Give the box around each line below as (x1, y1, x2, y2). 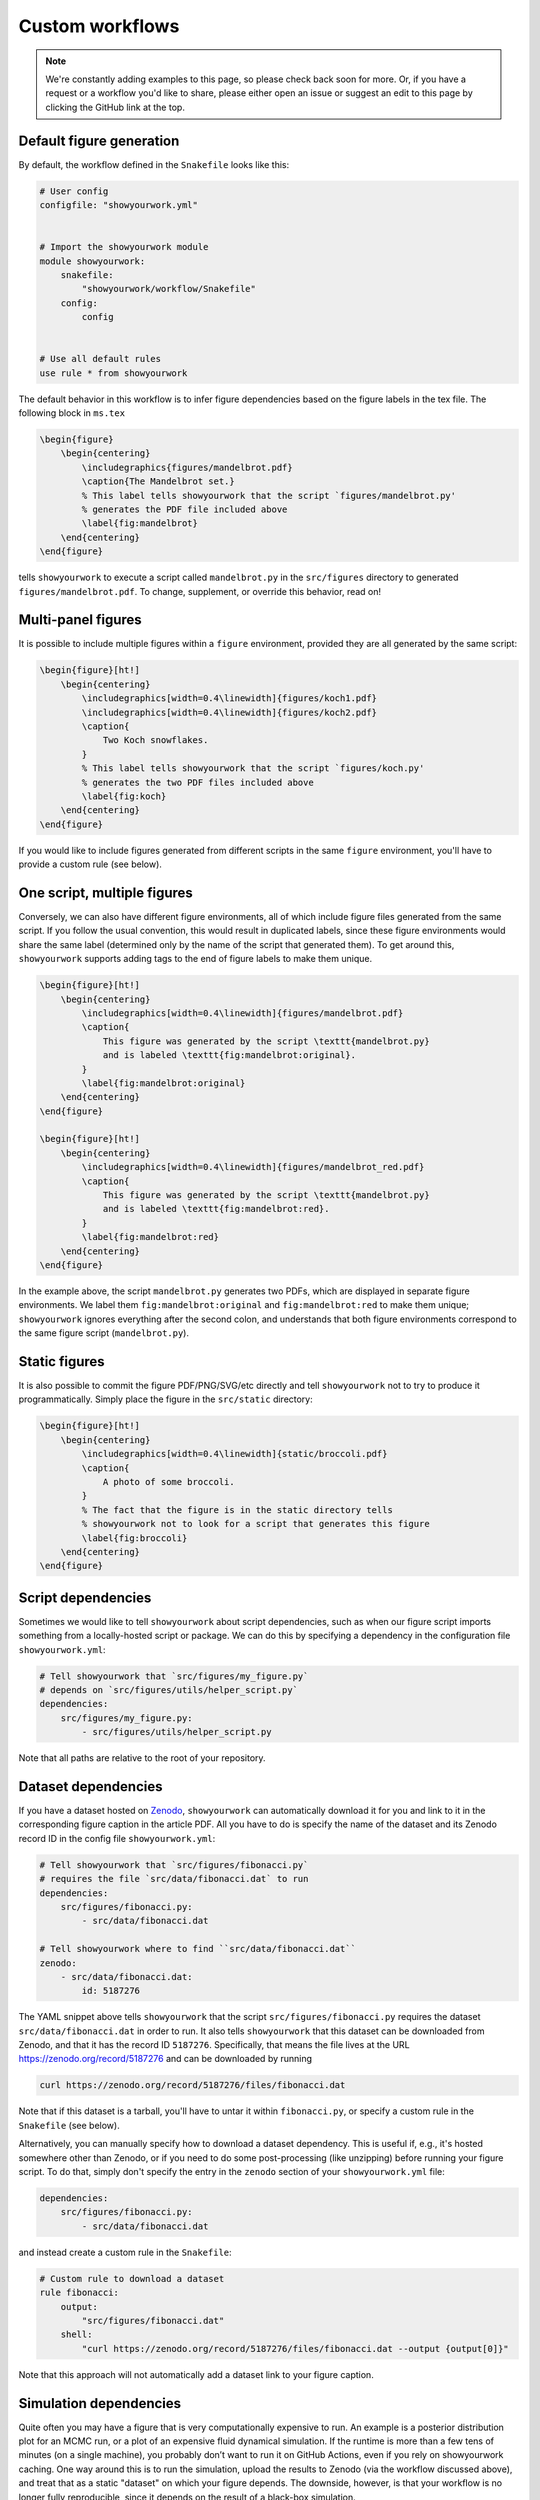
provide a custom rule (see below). (18, 858, 162, 870)
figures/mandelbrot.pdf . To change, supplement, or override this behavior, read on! (18, 585, 382, 597)
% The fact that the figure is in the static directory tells (81, 1504, 394, 1515)
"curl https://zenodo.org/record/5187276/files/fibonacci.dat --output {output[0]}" (81, 2343, 509, 2354)
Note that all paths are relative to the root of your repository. (18, 1752, 266, 1764)
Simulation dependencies (18, 2395, 182, 2412)
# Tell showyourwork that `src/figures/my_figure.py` (39, 1670, 309, 1682)
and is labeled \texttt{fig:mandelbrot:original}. (102, 1050, 357, 1061)
